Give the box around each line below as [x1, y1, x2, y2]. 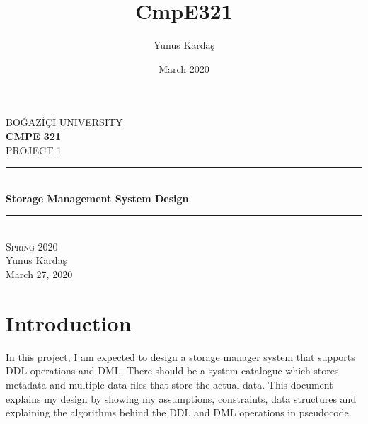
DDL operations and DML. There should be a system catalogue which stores [6, 363, 339, 378]
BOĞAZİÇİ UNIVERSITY [6, 115, 123, 130]
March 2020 [159, 61, 209, 76]
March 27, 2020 [6, 267, 73, 282]
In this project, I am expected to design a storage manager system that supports [6, 349, 355, 364]
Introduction [6, 308, 132, 337]
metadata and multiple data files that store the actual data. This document [6, 377, 333, 391]
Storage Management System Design [6, 190, 189, 205]
